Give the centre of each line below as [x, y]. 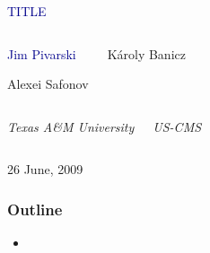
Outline [35, 209]
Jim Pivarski [42, 53]
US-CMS [177, 126]
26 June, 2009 [45, 169]
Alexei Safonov [48, 84]
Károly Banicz [146, 53]
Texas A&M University [71, 126]
